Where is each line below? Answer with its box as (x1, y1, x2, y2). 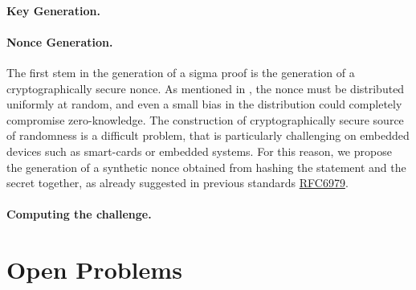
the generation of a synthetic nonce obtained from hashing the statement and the (6, 158, 406, 175)
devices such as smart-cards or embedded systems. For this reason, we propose (6, 142, 392, 159)
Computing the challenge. (6, 206, 152, 223)
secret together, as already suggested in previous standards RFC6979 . (6, 174, 349, 191)
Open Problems (6, 253, 182, 286)
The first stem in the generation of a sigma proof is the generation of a (6, 63, 355, 80)
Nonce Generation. (6, 33, 113, 50)
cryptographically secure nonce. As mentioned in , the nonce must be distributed (6, 80, 405, 96)
